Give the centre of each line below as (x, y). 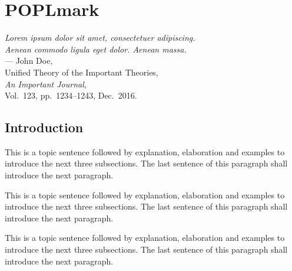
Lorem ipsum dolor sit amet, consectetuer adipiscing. (100, 37)
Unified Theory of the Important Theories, (82, 72)
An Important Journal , (46, 84)
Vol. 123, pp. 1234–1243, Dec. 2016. (71, 95)
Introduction (44, 127)
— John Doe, (29, 61)
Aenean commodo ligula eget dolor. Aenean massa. (96, 49)
